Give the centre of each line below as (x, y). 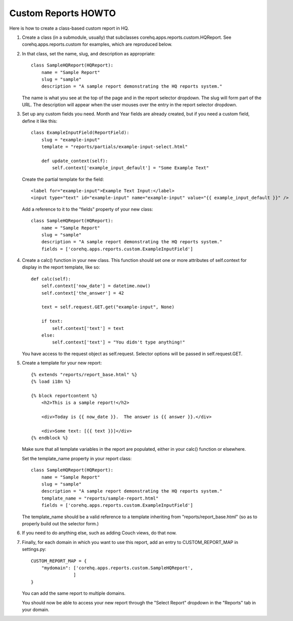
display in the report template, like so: (61, 267)
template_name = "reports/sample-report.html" (100, 498)
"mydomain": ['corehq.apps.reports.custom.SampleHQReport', (117, 568)
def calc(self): (51, 279)
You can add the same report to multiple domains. (74, 593)
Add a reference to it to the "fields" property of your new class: (87, 209)
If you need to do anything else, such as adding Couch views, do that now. (99, 533)
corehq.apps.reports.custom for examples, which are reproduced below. (97, 44)
